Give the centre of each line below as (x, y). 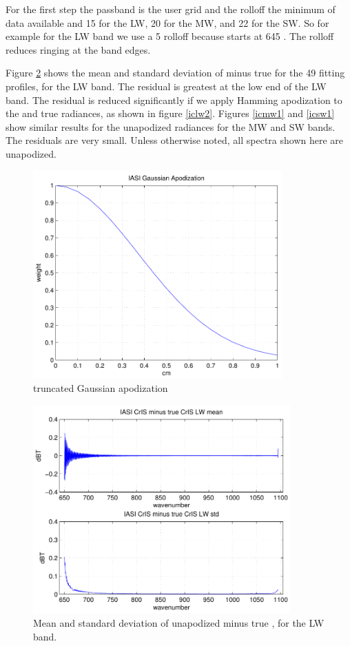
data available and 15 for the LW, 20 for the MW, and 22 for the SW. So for (167, 22)
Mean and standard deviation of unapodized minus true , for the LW (179, 623)
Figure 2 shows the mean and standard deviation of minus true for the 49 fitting (175, 73)
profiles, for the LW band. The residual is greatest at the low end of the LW (166, 86)
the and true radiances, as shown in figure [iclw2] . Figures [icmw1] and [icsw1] (170, 113)
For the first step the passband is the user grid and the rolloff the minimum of (171, 9)
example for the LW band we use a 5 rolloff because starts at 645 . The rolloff (170, 36)
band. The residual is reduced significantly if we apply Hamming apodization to (174, 100)
